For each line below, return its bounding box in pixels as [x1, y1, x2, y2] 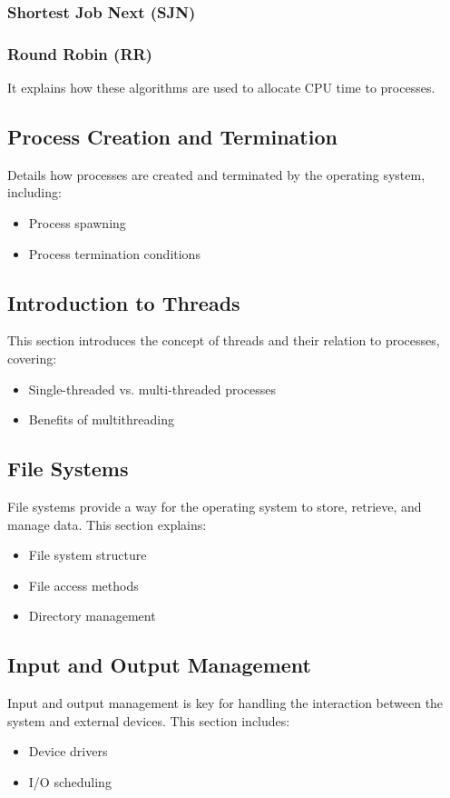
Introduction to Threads [7, 288, 240, 316]
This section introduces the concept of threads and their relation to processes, [7, 331, 440, 350]
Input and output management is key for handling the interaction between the [7, 693, 444, 713]
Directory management [28, 606, 156, 625]
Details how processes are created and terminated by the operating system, [7, 165, 426, 184]
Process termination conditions [28, 244, 201, 263]
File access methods [28, 575, 139, 594]
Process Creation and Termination [7, 123, 337, 151]
